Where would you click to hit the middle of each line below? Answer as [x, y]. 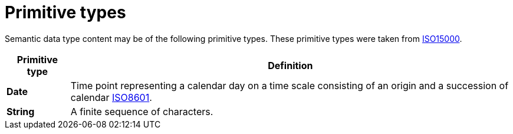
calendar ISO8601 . [111, 97]
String [21, 111]
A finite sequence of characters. [142, 111]
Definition [290, 65]
